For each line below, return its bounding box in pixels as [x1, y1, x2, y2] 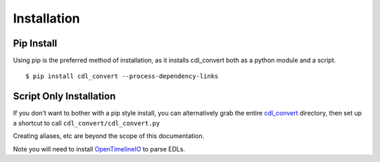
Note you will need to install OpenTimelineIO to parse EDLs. [13, 144, 186, 153]
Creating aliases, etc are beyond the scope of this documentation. [13, 132, 204, 140]
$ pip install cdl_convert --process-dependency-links [25, 73, 219, 80]
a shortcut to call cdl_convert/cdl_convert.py [13, 118, 160, 127]
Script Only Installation [13, 90, 116, 102]
